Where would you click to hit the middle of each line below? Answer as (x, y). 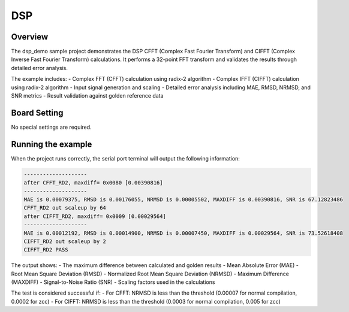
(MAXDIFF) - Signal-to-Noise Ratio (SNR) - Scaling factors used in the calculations (113, 282)
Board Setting (37, 113)
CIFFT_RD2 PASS (46, 250)
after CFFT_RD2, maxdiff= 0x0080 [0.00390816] (93, 183)
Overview (30, 37)
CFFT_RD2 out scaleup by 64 (65, 208)
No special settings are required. (52, 127)
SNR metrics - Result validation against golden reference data (88, 96)
